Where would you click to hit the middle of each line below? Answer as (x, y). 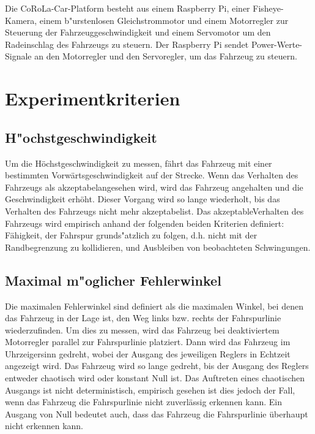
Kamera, (21, 20)
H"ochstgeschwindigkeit (81, 137)
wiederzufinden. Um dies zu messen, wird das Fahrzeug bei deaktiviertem (142, 329)
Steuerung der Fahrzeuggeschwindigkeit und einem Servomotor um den (138, 32)
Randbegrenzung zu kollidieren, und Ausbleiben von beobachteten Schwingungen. (158, 247)
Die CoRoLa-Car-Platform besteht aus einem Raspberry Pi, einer (128, 8)
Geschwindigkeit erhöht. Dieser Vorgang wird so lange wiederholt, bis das (143, 199)
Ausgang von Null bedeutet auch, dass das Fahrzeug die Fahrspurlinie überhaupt (157, 413)
